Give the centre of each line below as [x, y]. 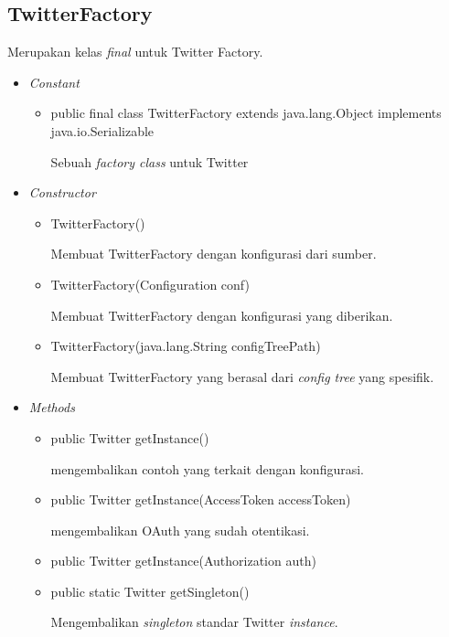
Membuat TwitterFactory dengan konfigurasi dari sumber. [214, 254]
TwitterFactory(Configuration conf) [150, 284]
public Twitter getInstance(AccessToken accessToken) [201, 499]
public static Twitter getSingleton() [150, 591]
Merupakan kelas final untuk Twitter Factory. [135, 52]
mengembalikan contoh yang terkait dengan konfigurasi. [208, 468]
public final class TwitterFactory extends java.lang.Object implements [246, 113]
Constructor [62, 192]
